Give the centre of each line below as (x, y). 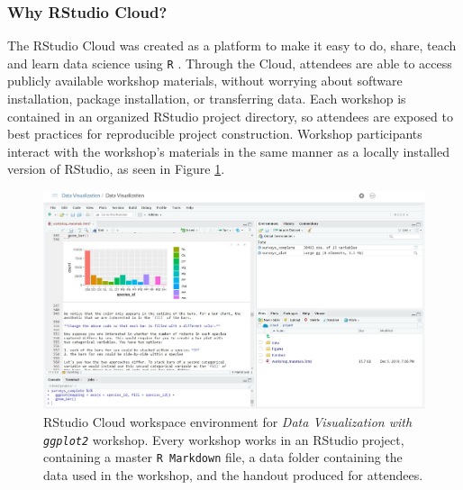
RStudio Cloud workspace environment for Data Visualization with (228, 422)
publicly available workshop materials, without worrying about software (205, 81)
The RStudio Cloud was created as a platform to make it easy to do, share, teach (232, 45)
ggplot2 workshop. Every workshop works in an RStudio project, (224, 439)
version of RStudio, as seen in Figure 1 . (116, 169)
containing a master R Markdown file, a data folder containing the (223, 457)
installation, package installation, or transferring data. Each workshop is (207, 99)
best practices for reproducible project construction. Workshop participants (215, 134)
